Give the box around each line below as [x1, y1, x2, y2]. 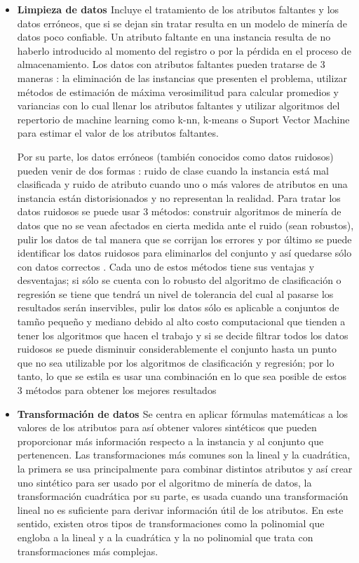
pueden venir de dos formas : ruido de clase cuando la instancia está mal [17, 163, 330, 177]
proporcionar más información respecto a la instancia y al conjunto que [17, 433, 324, 448]
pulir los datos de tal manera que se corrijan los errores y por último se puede [17, 231, 352, 246]
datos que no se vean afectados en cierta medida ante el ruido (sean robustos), [17, 217, 354, 232]
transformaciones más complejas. [17, 543, 158, 558]
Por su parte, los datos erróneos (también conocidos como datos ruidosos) [17, 149, 334, 163]
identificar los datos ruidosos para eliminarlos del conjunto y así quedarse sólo [17, 245, 352, 260]
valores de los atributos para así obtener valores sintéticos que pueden [17, 420, 317, 435]
